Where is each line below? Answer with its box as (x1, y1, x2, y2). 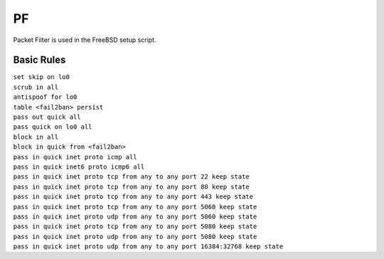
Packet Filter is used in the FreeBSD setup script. (13, 36, 156, 44)
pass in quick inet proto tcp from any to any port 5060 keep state (13, 203, 257, 211)
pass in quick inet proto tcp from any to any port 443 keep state (13, 193, 254, 201)
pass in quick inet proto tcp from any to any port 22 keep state (13, 173, 250, 181)
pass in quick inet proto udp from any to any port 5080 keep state (13, 232, 257, 240)
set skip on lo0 (13, 73, 70, 81)
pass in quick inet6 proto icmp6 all (13, 162, 145, 171)
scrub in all (13, 83, 59, 91)
